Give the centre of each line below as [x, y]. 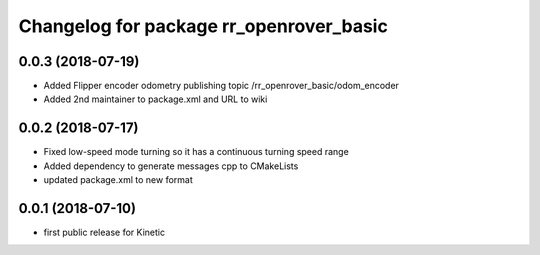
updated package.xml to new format [118, 180]
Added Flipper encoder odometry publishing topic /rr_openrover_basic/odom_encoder [221, 86]
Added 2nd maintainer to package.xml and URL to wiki [155, 99]
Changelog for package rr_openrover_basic [203, 26]
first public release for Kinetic [104, 232]
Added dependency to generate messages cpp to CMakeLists [171, 166]
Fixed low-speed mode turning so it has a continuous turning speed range [196, 152]
